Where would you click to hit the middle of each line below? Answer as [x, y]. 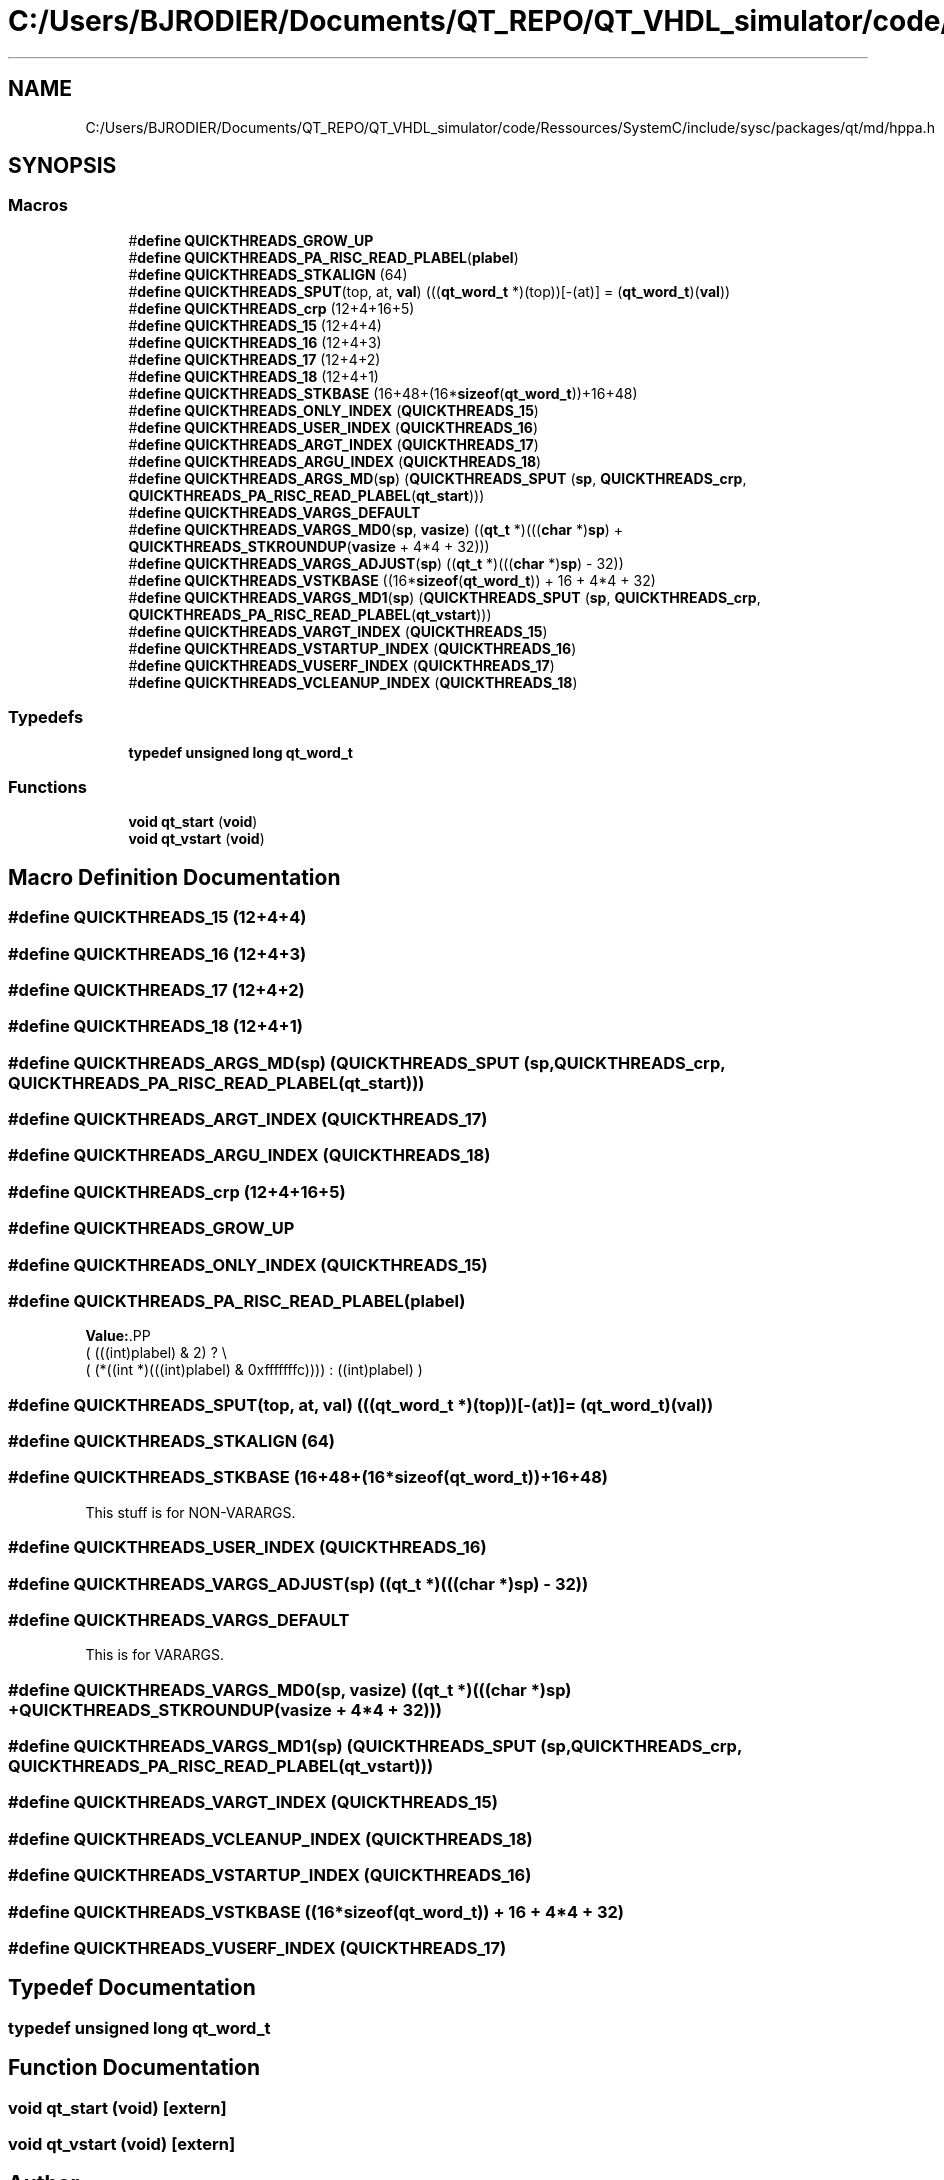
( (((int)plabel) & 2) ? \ [156, 1353]
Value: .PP [118, 1336]
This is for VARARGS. [155, 1655]
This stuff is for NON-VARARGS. [190, 1512]
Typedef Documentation [132, 1988]
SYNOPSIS [62, 166]
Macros [38, 205]
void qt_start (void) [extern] [117, 2107]
